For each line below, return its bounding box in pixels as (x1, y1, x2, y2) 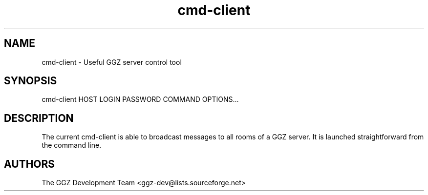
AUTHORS (4, 157, 55, 170)
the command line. (42, 141, 102, 150)
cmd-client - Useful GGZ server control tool (42, 58, 182, 66)
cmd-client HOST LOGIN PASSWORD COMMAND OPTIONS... (42, 95, 239, 104)
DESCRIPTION (4, 112, 74, 124)
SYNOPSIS (4, 75, 57, 87)
